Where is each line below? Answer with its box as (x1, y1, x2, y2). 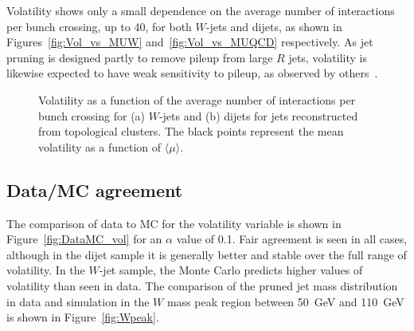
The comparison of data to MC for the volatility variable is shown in (6, 215, 342, 231)
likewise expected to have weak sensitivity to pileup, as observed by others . (6, 65, 378, 81)
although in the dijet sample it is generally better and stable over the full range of (6, 246, 407, 262)
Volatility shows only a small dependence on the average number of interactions (6, 2, 395, 18)
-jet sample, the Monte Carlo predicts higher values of (99, 262, 363, 278)
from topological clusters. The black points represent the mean (38, 123, 344, 140)
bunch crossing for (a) (38, 107, 146, 124)
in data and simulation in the (6, 293, 150, 309)
